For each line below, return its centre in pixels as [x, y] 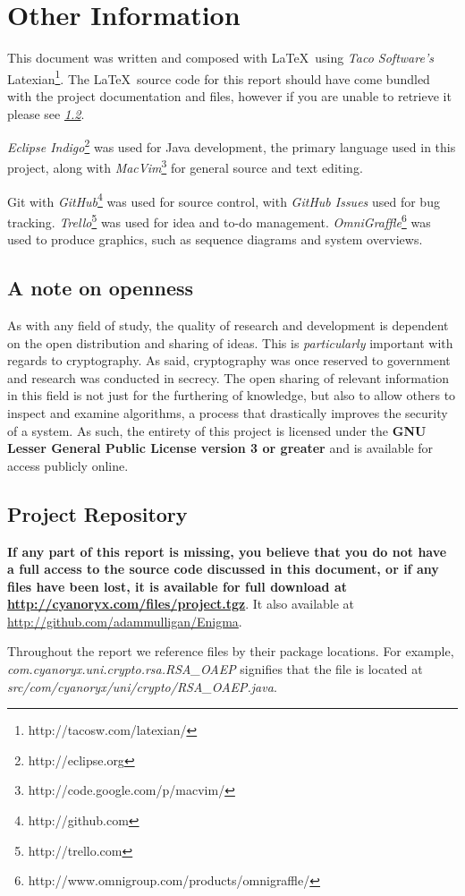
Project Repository [97, 513]
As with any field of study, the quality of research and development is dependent [228, 324]
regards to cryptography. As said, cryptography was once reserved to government [229, 360]
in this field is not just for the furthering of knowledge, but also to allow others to [232, 395]
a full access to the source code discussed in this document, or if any [223, 569]
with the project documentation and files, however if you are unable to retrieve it [229, 95]
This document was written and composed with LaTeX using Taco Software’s [220, 58]
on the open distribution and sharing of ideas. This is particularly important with [230, 342]
